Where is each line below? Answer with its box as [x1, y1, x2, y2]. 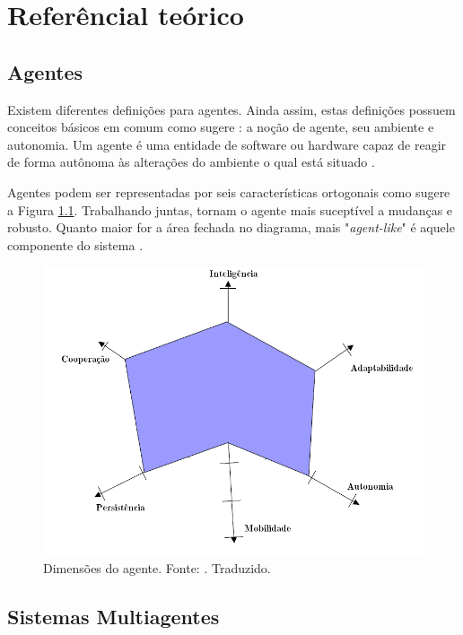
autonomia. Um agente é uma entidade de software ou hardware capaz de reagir [7, 135, 447, 153]
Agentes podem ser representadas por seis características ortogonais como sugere [7, 182, 450, 201]
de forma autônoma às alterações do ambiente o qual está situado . [7, 152, 375, 171]
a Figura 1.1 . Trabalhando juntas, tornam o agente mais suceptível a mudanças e [7, 200, 453, 219]
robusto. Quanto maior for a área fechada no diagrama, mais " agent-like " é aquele [7, 218, 455, 237]
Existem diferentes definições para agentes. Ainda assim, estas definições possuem [7, 100, 456, 118]
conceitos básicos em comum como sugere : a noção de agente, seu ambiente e [7, 117, 434, 136]
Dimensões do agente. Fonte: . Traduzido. [43, 559, 271, 578]
